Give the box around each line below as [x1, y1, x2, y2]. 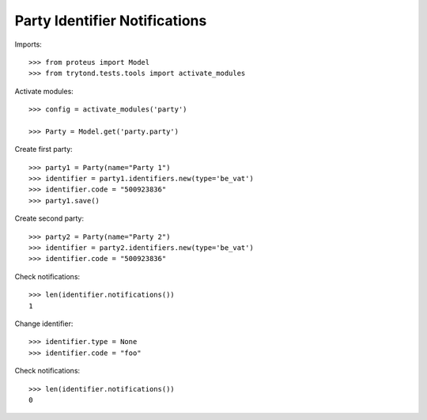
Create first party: [14, 145, 73, 154]
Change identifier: [14, 319, 74, 328]
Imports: [14, 40, 43, 49]
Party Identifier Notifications [14, 12, 207, 29]
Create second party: [14, 214, 85, 223]
